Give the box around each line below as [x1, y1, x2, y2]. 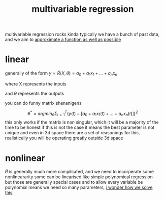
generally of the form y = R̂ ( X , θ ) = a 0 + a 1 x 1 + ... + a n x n [5, 70, 117, 77]
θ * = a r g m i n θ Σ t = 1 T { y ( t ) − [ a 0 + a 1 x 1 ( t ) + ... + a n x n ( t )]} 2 [27, 110, 138, 118]
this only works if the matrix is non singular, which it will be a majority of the [5, 120, 159, 125]
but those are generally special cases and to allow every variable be [5, 179, 143, 185]
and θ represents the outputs [5, 90, 64, 96]
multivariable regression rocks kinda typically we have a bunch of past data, [5, 31, 160, 38]
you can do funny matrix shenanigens [5, 100, 82, 106]
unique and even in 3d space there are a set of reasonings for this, [5, 130, 140, 136]
